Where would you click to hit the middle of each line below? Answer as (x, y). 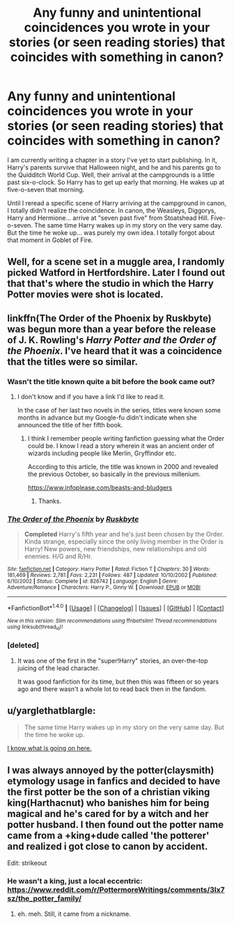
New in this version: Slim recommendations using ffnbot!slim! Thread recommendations (112, 621)
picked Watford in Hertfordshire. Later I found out (116, 273)
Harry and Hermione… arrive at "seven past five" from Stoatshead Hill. (108, 218)
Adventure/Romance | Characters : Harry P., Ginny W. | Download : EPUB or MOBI (104, 587)
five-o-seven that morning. (46, 189)
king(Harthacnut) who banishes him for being (108, 803)
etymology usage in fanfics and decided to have (114, 781)
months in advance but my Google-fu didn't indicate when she (107, 418)
